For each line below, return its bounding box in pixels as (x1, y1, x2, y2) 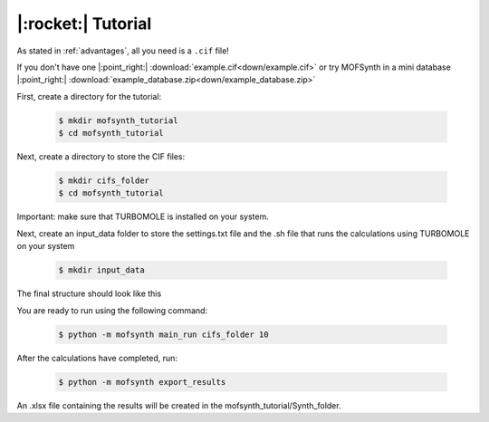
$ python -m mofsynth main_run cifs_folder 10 (58, 329, 269, 340)
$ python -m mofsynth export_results (58, 377, 226, 387)
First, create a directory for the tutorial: (16, 91, 162, 101)
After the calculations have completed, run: (16, 352, 178, 363)
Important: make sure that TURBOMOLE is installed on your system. (16, 211, 269, 222)
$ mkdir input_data (58, 265, 145, 275)
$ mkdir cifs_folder (58, 176, 149, 186)
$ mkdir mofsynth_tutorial (58, 115, 178, 126)
